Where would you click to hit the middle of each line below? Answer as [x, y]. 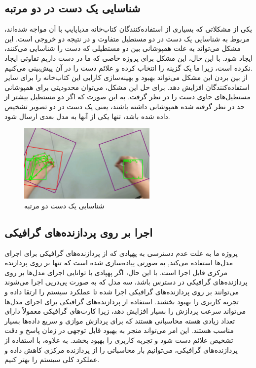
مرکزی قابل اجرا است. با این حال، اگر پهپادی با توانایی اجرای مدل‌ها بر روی [116, 272]
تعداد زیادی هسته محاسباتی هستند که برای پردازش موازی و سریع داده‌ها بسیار [120, 320]
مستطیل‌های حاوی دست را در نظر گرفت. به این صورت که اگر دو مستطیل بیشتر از [128, 97]
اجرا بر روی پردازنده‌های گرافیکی [78, 232]
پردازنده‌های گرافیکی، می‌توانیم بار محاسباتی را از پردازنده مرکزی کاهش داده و [121, 349]
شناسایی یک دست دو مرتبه [64, 205]
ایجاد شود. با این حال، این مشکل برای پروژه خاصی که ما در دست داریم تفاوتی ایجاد [129, 58]
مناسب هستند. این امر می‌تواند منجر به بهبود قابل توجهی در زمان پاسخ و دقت [119, 330]
